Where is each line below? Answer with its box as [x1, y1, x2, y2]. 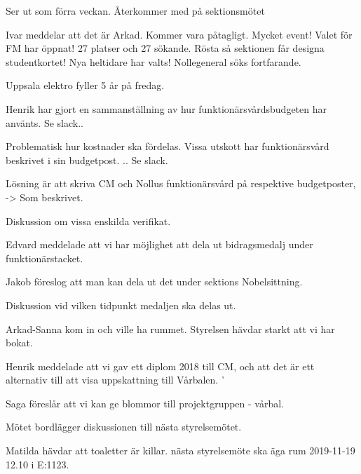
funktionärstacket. [6, 250, 83, 265]
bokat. [6, 335, 33, 350]
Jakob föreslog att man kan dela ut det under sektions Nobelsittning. [6, 274, 303, 289]
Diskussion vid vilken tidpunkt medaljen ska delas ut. [6, 297, 236, 312]
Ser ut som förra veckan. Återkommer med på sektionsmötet [6, 4, 265, 18]
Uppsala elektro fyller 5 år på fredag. [6, 78, 165, 93]
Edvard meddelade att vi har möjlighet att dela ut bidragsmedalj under [6, 237, 313, 252]
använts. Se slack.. [6, 115, 83, 130]
